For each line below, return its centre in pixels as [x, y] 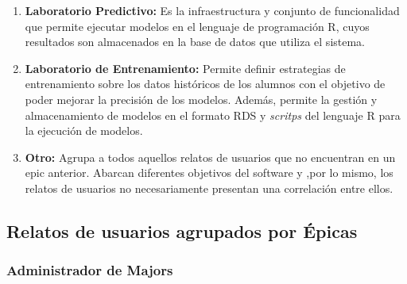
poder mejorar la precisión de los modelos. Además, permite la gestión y [201, 99]
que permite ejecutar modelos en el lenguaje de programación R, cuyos [197, 26]
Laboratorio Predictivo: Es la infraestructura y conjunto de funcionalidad [212, 10]
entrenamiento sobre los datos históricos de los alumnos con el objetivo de [205, 84]
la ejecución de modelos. [84, 130]
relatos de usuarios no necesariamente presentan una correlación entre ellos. [209, 188]
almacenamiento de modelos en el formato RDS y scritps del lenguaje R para [213, 115]
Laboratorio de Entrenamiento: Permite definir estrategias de [185, 68]
